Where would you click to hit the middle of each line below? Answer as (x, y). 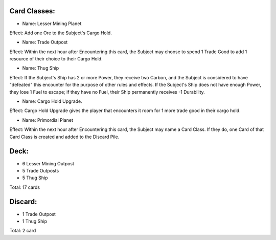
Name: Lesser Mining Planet (52, 24)
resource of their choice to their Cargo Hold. (56, 59)
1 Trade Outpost (39, 214)
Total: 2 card (23, 231)
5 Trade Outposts (41, 170)
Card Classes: (32, 11)
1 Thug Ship (34, 221)
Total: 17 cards (25, 187)
